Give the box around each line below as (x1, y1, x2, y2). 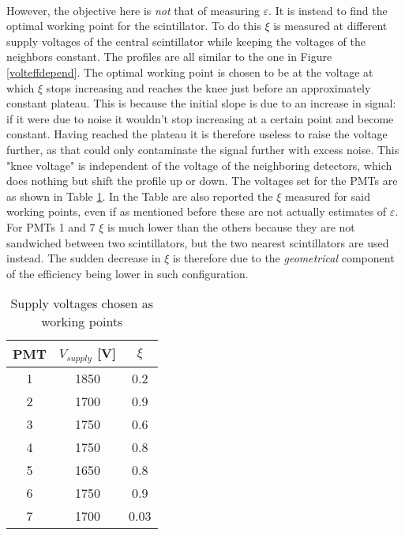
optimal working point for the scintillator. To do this (6, 17, 261, 34)
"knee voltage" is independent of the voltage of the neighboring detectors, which (6, 156, 392, 173)
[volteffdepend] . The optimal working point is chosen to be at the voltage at (6, 63, 373, 80)
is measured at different (273, 17, 388, 34)
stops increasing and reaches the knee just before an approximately (46, 79, 371, 96)
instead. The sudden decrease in (6, 250, 161, 266)
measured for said (284, 187, 370, 204)
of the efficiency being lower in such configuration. (6, 265, 249, 281)
